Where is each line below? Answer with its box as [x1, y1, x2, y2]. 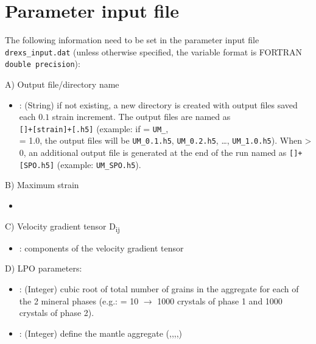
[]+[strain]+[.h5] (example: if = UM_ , [19, 122, 169, 135]
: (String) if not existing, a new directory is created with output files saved [19, 98, 298, 111]
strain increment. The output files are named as [52, 110, 231, 123]
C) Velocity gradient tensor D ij [5, 219, 120, 234]
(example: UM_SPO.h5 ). [57, 158, 141, 170]
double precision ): [5, 57, 80, 70]
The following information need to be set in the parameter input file [5, 33, 259, 46]
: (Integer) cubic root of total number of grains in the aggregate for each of [19, 282, 299, 295]
